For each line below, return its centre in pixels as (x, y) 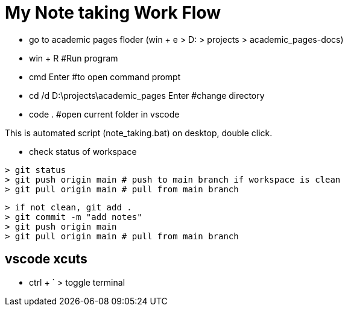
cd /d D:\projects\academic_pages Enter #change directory (147, 95)
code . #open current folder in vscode (104, 114)
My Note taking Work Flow (113, 13)
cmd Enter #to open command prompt (105, 77)
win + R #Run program (74, 58)
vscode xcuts (46, 259)
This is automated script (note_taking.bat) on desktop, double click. (139, 133)
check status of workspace (83, 151)
